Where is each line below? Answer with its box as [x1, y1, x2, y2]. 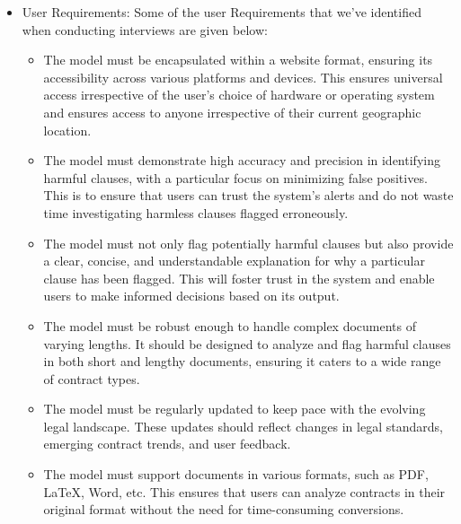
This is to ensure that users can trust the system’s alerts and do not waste [43, 186, 454, 205]
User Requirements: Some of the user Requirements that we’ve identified [22, 3, 421, 21]
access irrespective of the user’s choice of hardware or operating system [43, 85, 435, 104]
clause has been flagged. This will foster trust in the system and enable [43, 268, 435, 287]
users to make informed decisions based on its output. [43, 286, 340, 305]
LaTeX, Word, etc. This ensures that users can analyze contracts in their [43, 482, 446, 501]
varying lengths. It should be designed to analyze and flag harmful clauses [43, 334, 451, 353]
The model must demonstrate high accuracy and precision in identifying [43, 151, 440, 170]
